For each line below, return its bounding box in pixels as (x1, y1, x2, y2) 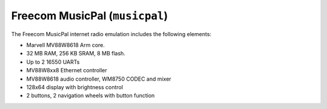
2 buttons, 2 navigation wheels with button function (26, 92, 155, 99)
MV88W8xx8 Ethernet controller (26, 67, 107, 74)
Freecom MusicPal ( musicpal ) (11, 9, 168, 22)
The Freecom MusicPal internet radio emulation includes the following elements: (11, 30, 212, 37)
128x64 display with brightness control (26, 83, 124, 90)
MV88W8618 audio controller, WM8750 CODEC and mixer (26, 75, 172, 83)
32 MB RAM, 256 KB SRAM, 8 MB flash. (26, 50, 125, 57)
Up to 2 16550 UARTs (26, 58, 80, 66)
